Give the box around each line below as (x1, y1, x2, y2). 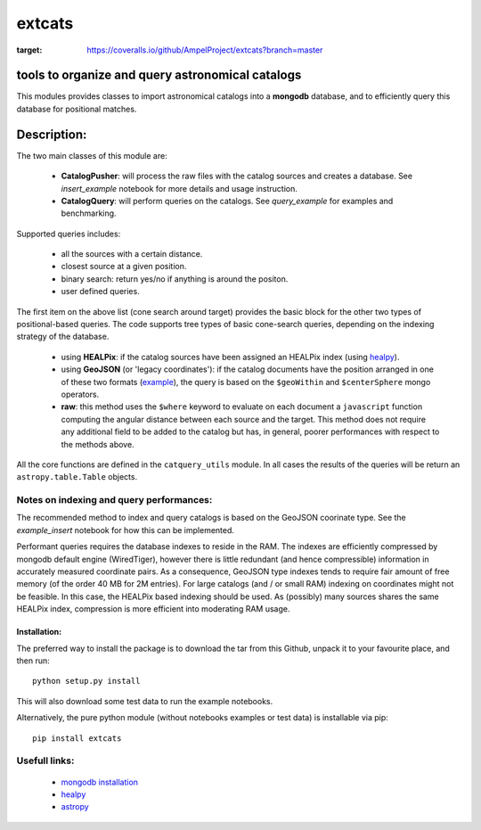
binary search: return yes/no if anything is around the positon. (61, 273, 289, 284)
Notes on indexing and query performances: (16, 494, 213, 506)
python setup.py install (32, 676, 141, 686)
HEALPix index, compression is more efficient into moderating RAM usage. (16, 604, 290, 614)
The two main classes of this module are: (16, 150, 168, 160)
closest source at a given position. (61, 261, 187, 272)
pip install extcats (32, 733, 122, 744)
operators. (61, 389, 100, 399)
